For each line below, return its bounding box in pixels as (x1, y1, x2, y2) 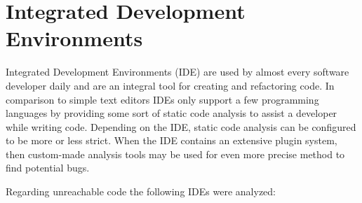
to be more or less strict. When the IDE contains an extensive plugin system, (6, 133, 337, 148)
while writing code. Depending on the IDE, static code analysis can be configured (6, 119, 356, 134)
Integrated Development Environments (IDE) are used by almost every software (6, 64, 349, 79)
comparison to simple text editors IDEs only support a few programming (6, 92, 319, 106)
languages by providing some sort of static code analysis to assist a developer (6, 106, 337, 120)
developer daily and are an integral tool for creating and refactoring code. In (6, 78, 335, 92)
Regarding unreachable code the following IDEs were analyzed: (6, 184, 276, 199)
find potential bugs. (6, 160, 90, 175)
